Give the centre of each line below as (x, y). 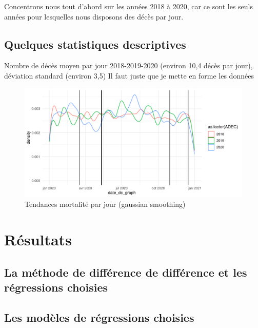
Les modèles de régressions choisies (99, 317)
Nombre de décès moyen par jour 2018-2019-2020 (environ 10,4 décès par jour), (128, 65)
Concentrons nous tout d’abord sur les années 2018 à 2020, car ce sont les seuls (128, 6)
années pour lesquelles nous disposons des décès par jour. (94, 16)
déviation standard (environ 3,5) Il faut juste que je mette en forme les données (129, 75)
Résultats (38, 239)
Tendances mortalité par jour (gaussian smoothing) (105, 204)
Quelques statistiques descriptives (95, 44)
